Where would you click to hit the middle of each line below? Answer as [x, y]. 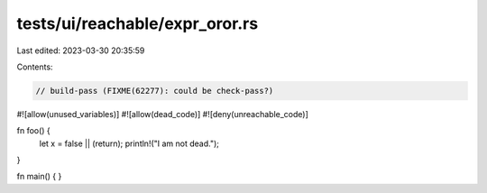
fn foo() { [34, 131]
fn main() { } [39, 177]
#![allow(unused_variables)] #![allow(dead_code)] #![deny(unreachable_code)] [162, 114]
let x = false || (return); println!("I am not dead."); [129, 143]
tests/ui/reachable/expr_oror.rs [138, 23]
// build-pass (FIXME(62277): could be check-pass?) [155, 91]
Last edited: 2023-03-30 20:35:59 [81, 51]
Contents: [35, 67]
